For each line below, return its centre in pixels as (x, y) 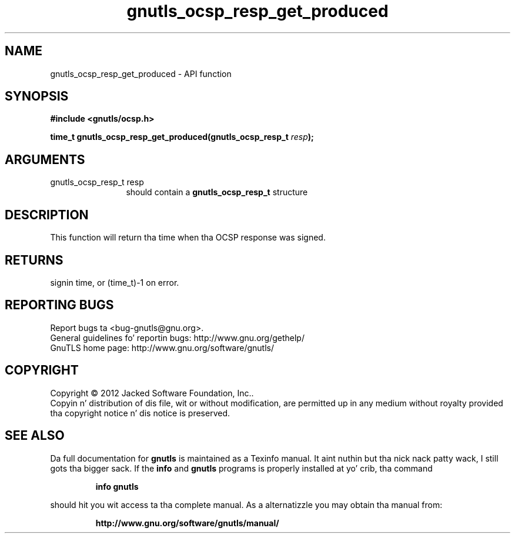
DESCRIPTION (47, 215)
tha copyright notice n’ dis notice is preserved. (140, 413)
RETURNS (34, 260)
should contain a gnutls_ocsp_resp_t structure (217, 192)
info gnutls (117, 486)
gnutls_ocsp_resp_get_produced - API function (141, 73)
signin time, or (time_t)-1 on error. (115, 282)
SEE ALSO (35, 436)
